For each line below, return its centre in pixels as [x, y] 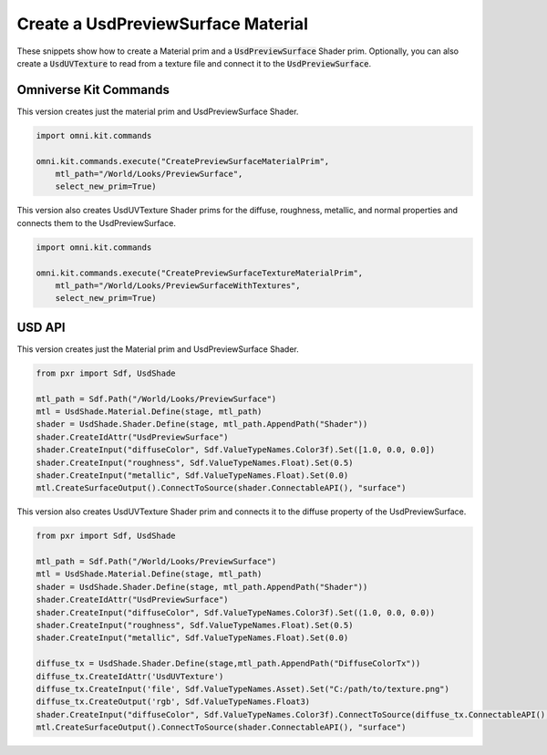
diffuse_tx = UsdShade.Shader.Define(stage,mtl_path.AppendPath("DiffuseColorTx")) [228, 664]
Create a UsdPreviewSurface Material [163, 24]
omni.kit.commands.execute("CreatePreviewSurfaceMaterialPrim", [183, 161]
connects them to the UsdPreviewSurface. [97, 222]
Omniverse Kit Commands [93, 90]
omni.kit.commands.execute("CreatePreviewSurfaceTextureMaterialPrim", [200, 273]
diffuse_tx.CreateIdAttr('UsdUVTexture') [130, 676]
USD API [41, 327]
